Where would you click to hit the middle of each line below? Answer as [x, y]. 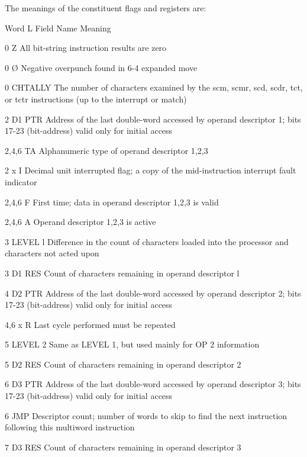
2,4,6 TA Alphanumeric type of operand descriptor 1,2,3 [106, 150]
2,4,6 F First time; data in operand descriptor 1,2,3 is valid [112, 202]
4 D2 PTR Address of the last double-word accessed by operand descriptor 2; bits [153, 293]
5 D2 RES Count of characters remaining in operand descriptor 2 [123, 364]
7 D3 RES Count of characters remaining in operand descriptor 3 [123, 447]
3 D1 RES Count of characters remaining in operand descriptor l [122, 273]
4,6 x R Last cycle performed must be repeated [90, 324]
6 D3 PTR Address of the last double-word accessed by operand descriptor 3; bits [153, 384]
